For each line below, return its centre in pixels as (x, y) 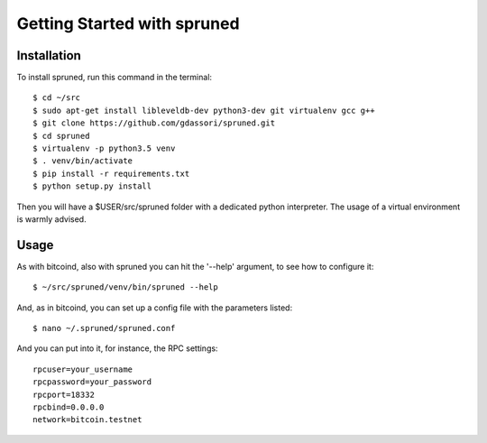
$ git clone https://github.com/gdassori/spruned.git (154, 123)
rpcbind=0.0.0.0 (69, 407)
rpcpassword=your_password (92, 382)
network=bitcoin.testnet (87, 420)
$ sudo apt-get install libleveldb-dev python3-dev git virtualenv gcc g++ (204, 110)
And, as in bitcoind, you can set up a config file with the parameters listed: (155, 308)
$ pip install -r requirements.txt (111, 173)
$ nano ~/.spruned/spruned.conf (104, 328)
